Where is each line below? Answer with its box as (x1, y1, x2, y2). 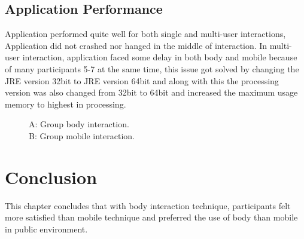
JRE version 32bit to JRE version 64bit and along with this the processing (5, 74, 279, 87)
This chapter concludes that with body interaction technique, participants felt (5, 199, 291, 212)
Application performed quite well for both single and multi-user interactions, (5, 27, 286, 40)
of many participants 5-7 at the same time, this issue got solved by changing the (5, 62, 299, 75)
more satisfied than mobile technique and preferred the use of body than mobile (5, 211, 298, 223)
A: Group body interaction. (29, 118, 129, 130)
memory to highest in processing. (5, 97, 126, 110)
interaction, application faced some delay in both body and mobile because (22, 51, 297, 63)
